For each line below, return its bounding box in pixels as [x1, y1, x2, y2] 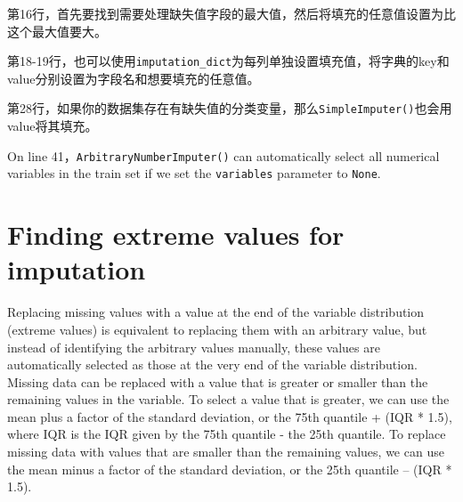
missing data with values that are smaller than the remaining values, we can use [7, 442, 444, 461]
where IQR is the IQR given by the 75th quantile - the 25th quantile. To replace [7, 425, 446, 443]
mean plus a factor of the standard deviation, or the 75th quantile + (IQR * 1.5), [7, 407, 452, 425]
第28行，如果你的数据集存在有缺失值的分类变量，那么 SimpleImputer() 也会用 [7, 99, 452, 117]
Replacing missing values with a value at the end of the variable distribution [7, 303, 425, 321]
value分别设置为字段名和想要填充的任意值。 [7, 69, 260, 87]
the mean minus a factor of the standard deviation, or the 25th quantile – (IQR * [7, 459, 452, 478]
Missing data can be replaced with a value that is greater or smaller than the [7, 372, 428, 391]
